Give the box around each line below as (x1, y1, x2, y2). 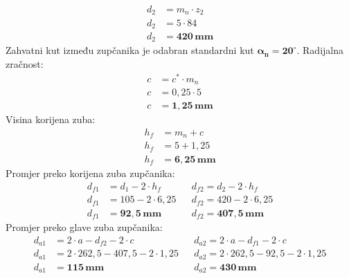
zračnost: (6, 57, 44, 71)
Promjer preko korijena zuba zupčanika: (6, 166, 175, 180)
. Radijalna (296, 43, 343, 57)
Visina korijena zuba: (6, 112, 96, 127)
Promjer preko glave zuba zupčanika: (6, 220, 163, 234)
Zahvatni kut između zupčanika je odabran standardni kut (6, 43, 254, 57)
